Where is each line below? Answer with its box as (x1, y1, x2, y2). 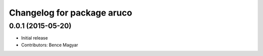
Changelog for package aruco (9, 7, 132, 18)
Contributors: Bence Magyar (21, 42, 78, 48)
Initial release (21, 35, 48, 41)
